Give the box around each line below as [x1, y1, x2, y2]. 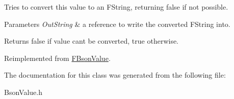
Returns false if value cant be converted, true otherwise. [4, 36, 179, 46]
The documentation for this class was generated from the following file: [4, 70, 226, 80]
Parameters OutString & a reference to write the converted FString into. [4, 18, 230, 29]
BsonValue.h [4, 86, 42, 97]
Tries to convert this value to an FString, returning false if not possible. [4, 2, 228, 12]
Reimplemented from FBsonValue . [4, 52, 111, 63]
